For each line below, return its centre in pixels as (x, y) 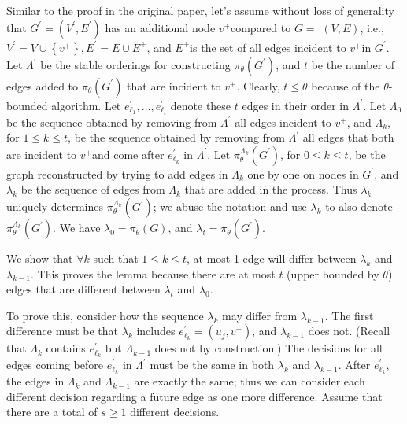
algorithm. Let (86, 105)
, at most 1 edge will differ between (272, 258)
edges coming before (55, 365)
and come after (128, 154)
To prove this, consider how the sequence (105, 315)
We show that (40, 258)
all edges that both (348, 137)
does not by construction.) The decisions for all (268, 348)
